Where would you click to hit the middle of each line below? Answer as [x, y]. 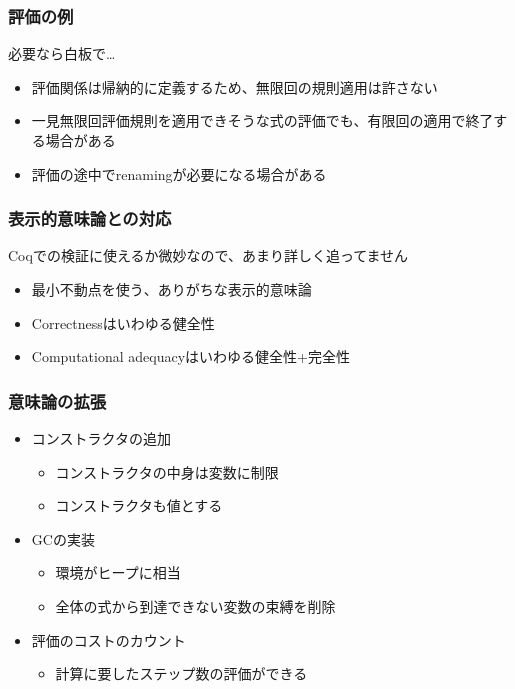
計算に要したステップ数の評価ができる [181, 673]
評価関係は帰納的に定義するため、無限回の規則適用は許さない [234, 86]
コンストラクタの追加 [101, 438]
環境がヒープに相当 [118, 572]
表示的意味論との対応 [90, 218]
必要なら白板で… [62, 53]
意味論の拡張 [57, 400]
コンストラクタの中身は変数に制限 [167, 471]
